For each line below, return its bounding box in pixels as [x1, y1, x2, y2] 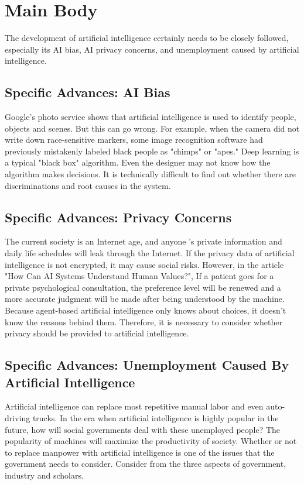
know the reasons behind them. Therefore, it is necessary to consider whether [5, 315, 282, 328]
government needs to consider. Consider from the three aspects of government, [5, 458, 286, 470]
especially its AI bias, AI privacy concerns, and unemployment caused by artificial [5, 43, 299, 55]
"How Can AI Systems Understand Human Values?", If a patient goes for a [5, 270, 274, 282]
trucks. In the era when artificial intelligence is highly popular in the [32, 412, 279, 424]
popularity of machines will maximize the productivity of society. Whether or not [5, 435, 297, 447]
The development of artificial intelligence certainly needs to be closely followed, [5, 32, 289, 44]
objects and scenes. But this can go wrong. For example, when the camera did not [5, 122, 300, 134]
